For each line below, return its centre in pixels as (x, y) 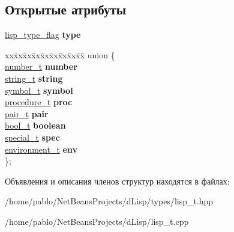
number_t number (41, 66)
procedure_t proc (39, 102)
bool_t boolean (35, 125)
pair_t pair (27, 113)
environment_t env (41, 149)
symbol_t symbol (39, 90)
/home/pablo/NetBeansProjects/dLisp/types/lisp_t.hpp (109, 201)
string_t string (34, 78)
